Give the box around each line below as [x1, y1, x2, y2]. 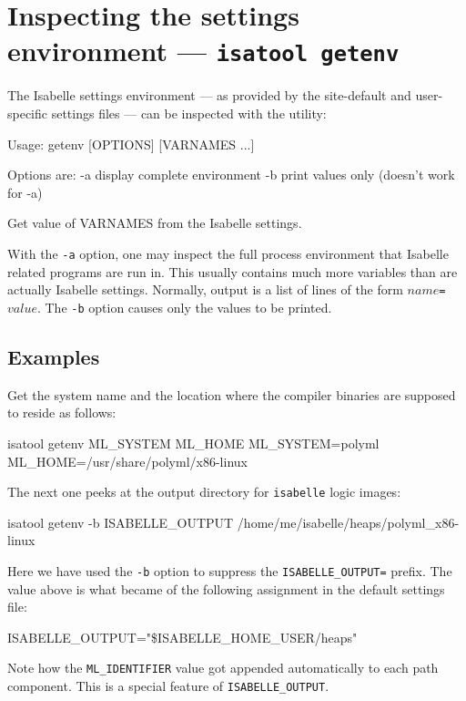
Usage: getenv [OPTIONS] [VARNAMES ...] [7, 134, 255, 153]
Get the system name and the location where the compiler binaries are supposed [7, 385, 456, 404]
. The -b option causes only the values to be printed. [36, 297, 332, 316]
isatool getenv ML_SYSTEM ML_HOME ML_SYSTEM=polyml [7, 433, 380, 452]
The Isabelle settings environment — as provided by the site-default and [7, 86, 411, 105]
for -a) [7, 182, 43, 201]
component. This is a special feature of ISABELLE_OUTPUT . [7, 676, 329, 696]
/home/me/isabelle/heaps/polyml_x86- [237, 512, 460, 531]
